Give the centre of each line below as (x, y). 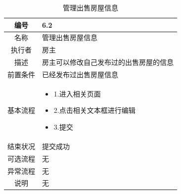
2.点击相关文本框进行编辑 (94, 110)
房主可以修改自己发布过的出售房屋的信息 (108, 62)
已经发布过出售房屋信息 (80, 74)
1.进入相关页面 (77, 93)
